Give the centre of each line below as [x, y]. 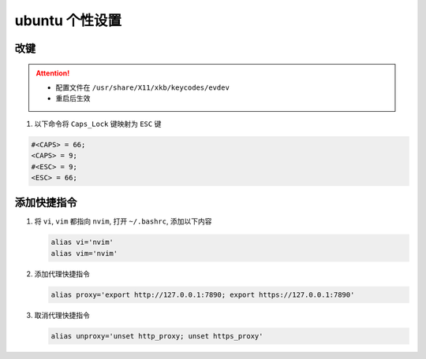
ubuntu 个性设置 [68, 20]
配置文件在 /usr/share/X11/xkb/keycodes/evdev [143, 87]
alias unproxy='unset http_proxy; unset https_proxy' [157, 336]
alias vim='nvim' [84, 253]
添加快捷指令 [46, 203]
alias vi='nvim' [82, 242]
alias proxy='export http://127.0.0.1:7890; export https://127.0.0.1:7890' [203, 294]
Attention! [53, 73]
